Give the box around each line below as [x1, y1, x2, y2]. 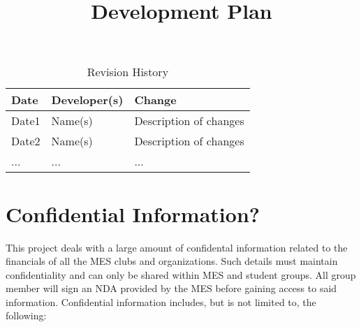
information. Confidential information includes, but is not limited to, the [6, 294, 316, 309]
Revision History [87, 64, 169, 80]
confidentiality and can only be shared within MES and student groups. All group [6, 267, 356, 282]
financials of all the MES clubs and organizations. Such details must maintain [6, 254, 338, 268]
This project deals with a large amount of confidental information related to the [6, 240, 348, 254]
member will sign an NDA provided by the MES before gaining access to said [6, 281, 337, 296]
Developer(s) [51, 92, 124, 108]
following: [6, 308, 47, 323]
